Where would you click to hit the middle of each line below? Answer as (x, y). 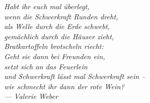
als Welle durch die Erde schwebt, (57, 26)
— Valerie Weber (31, 96)
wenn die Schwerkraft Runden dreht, (61, 16)
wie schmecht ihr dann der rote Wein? (64, 86)
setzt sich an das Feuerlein (46, 66)
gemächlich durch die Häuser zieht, (59, 36)
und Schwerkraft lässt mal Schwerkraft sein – (75, 76)
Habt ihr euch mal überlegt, (47, 6)
